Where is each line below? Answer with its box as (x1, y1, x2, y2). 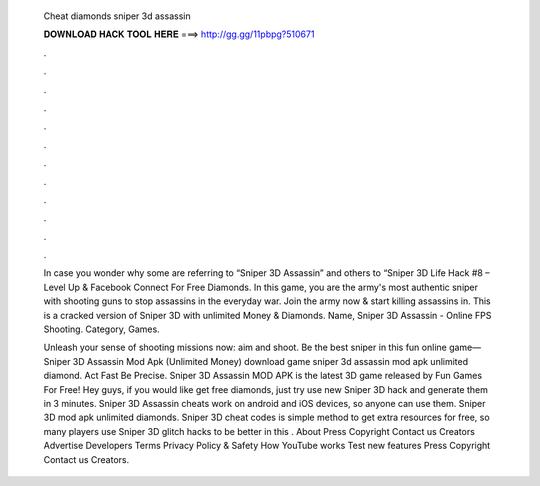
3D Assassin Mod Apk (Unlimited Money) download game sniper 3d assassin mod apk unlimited (72, 355, 469, 367)
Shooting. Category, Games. (43, 323, 160, 335)
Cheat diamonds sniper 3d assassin (43, 10, 191, 22)
